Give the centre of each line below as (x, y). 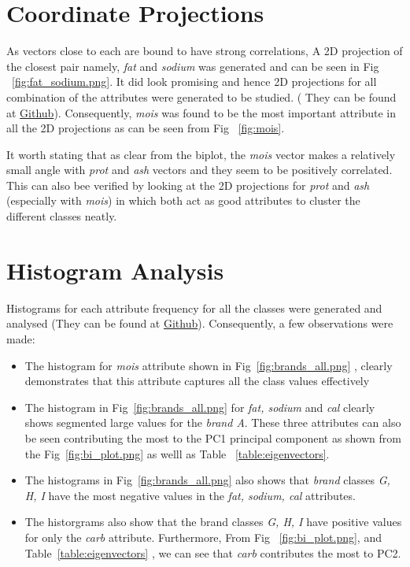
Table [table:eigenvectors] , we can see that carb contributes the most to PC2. (213, 552)
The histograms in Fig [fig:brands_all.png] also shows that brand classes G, (207, 480)
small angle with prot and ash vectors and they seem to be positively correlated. (199, 170)
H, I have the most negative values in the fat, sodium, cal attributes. (190, 495)
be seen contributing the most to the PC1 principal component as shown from (213, 437)
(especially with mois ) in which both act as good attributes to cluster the (183, 200)
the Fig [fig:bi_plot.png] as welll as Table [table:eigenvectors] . (177, 453)
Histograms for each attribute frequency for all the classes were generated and (194, 308)
